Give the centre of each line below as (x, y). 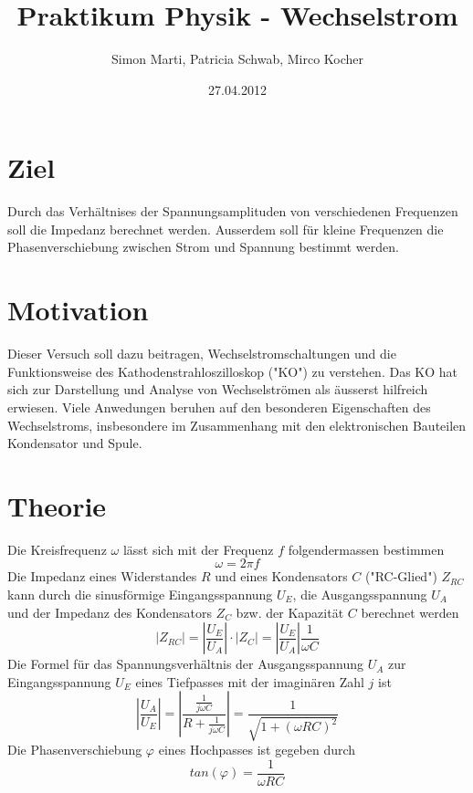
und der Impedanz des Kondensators (110, 612)
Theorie (57, 505)
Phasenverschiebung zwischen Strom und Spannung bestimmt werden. (203, 247)
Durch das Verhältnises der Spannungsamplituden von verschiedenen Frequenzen (233, 211)
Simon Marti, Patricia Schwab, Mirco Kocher (237, 59)
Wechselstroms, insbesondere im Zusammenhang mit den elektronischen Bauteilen (237, 425)
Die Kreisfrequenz (57, 549)
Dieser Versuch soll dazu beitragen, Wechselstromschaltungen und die (202, 354)
